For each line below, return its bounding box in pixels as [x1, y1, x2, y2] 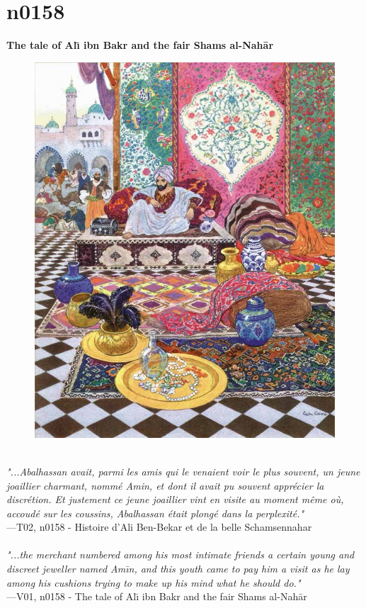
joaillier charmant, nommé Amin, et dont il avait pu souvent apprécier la [6, 478, 324, 492]
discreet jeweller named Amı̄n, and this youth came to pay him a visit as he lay [6, 561, 350, 576]
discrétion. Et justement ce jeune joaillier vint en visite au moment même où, [6, 492, 344, 507]
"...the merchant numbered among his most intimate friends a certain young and [6, 547, 355, 562]
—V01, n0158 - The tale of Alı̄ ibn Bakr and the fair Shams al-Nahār [6, 589, 307, 604]
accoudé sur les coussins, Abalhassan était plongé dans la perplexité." [6, 505, 304, 520]
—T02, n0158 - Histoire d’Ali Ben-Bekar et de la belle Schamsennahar [6, 519, 312, 534]
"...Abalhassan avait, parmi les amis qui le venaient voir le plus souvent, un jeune [6, 463, 360, 478]
